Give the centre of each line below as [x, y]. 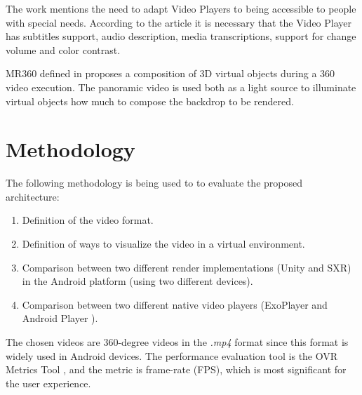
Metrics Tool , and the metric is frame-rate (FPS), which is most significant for [176, 369]
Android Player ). [60, 318]
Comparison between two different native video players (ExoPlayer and [175, 304]
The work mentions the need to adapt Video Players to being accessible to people [181, 8]
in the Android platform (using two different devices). [138, 281]
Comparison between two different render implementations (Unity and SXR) [187, 267]
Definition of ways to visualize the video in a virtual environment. [163, 244]
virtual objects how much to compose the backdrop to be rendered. [150, 101]
